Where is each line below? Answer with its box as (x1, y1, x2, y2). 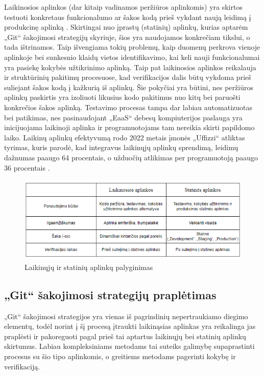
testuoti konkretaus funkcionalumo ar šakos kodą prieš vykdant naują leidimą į (4, 11, 251, 22)
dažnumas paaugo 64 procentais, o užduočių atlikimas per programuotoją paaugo (4, 152, 258, 162)
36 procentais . (4, 162, 50, 173)
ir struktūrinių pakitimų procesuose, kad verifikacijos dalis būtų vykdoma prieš (4, 72, 251, 82)
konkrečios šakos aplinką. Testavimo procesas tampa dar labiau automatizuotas (4, 101, 252, 112)
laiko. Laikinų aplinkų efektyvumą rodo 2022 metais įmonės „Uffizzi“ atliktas (4, 132, 245, 142)
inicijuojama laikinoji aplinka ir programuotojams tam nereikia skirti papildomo (4, 122, 255, 133)
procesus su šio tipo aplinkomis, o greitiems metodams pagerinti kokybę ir (4, 351, 236, 361)
